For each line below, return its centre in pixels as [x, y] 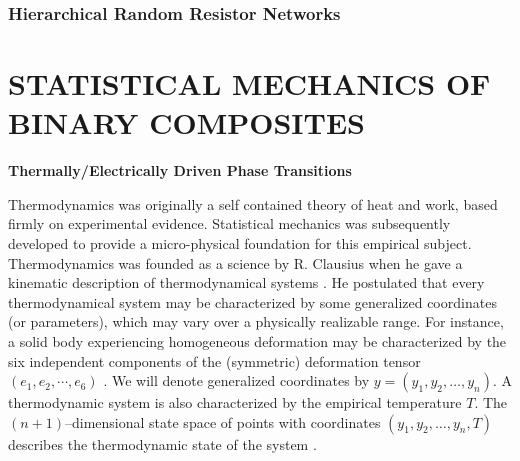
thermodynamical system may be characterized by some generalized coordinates [252, 301]
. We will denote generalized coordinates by [236, 380]
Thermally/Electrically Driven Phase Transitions [180, 170]
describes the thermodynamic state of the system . [162, 443]
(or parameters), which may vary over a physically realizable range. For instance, [256, 321]
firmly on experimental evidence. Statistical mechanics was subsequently [229, 223]
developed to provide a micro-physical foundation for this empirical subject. [240, 242]
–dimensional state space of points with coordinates [223, 421]
